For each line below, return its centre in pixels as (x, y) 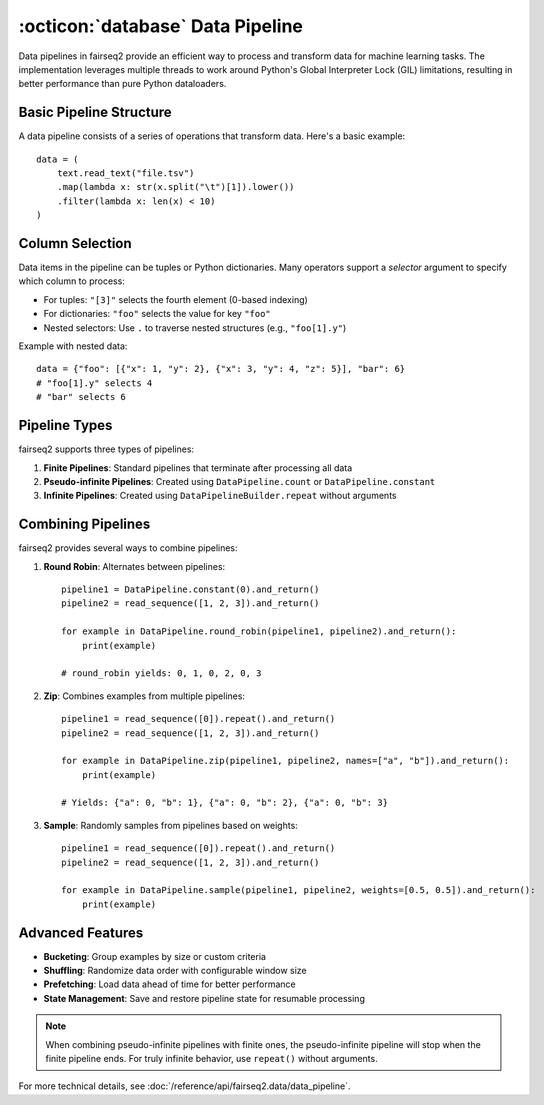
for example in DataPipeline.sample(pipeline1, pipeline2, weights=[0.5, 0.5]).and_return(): (298, 890)
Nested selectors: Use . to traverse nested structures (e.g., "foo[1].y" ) (195, 327)
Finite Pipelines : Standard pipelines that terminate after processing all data (198, 467)
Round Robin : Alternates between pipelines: (134, 566)
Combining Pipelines (84, 524)
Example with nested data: (73, 346)
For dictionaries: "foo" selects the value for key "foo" (157, 314)
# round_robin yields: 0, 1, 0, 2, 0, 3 (161, 673)
